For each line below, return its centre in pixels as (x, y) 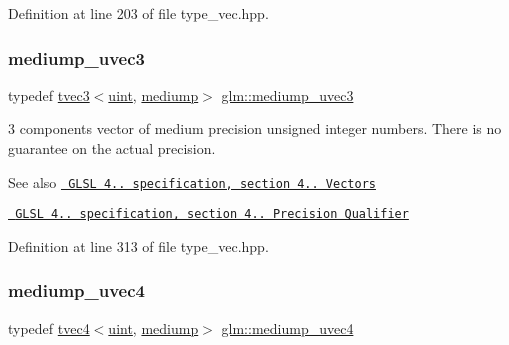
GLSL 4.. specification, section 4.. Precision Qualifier (212, 214)
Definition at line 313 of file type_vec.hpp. (138, 245)
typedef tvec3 (49, 94)
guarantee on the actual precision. (112, 148)
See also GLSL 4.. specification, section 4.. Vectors (192, 181)
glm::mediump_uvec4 (287, 327)
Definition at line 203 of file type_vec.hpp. (138, 13)
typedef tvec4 (49, 327)
